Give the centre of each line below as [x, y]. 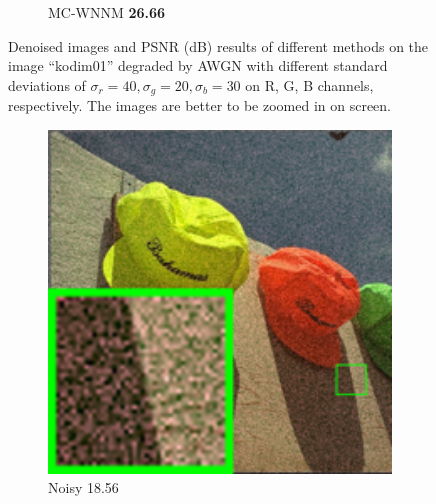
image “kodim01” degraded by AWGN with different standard [198, 65]
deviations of [47, 84]
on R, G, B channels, [309, 84]
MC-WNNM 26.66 [107, 12]
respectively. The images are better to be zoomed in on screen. [199, 105]
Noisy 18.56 [83, 487]
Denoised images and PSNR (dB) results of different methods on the [218, 45]
